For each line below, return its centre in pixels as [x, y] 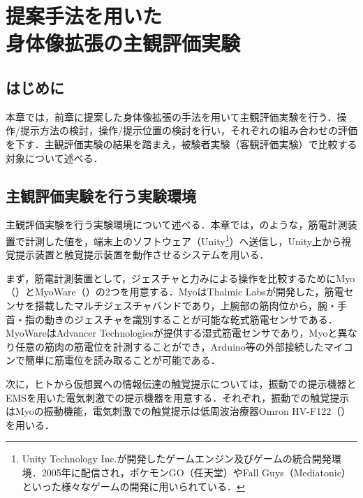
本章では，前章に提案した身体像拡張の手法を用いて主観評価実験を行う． [171, 116]
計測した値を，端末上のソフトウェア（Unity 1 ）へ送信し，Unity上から [183, 240]
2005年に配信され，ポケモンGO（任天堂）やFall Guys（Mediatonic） [196, 472]
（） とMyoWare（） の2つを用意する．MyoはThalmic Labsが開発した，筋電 [175, 292]
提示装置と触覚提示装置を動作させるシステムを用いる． [142, 255]
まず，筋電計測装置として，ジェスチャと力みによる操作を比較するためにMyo [180, 278]
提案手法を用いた [84, 16]
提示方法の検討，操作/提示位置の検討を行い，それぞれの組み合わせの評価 [188, 130]
